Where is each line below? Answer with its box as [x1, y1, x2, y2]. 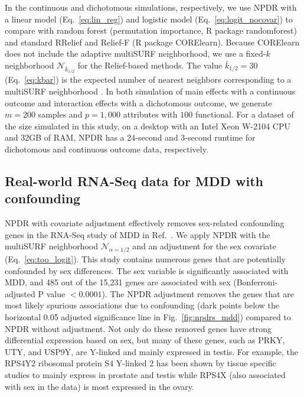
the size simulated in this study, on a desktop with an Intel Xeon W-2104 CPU [5, 119, 290, 132]
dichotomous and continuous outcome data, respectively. [5, 142, 208, 155]
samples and [38, 108, 83, 121]
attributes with [123, 108, 178, 121]
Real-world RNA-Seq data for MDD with [5, 171, 263, 190]
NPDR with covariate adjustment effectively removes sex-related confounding [5, 217, 285, 229]
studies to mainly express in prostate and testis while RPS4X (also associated [5, 369, 286, 381]
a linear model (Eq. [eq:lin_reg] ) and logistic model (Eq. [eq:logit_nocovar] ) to [5, 12, 293, 25]
